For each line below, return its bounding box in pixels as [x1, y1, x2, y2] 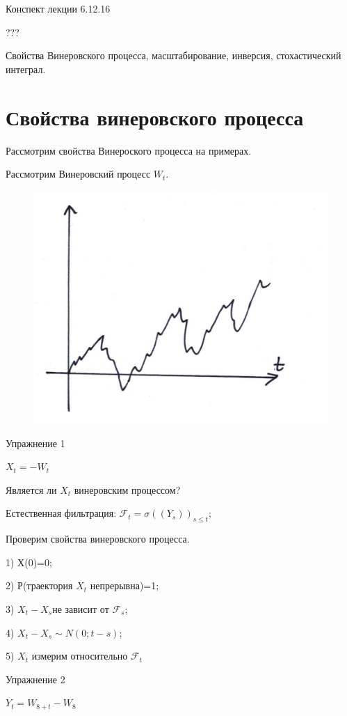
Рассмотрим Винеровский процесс [6, 166, 151, 181]
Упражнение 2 [6, 671, 65, 686]
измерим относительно [31, 648, 128, 663]
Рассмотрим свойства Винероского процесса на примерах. [6, 143, 252, 157]
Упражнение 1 [6, 435, 65, 450]
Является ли [6, 482, 57, 497]
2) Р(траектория [6, 578, 73, 593]
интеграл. [6, 61, 46, 76]
